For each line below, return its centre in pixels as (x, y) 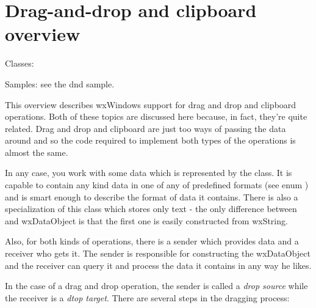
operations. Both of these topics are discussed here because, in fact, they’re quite (156, 116)
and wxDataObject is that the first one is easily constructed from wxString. (146, 220)
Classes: (20, 63)
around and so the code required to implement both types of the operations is (150, 140)
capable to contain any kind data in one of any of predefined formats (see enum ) (157, 185)
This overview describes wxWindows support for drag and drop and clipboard (151, 104)
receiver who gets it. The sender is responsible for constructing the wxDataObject (158, 253)
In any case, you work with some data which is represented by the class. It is (149, 173)
